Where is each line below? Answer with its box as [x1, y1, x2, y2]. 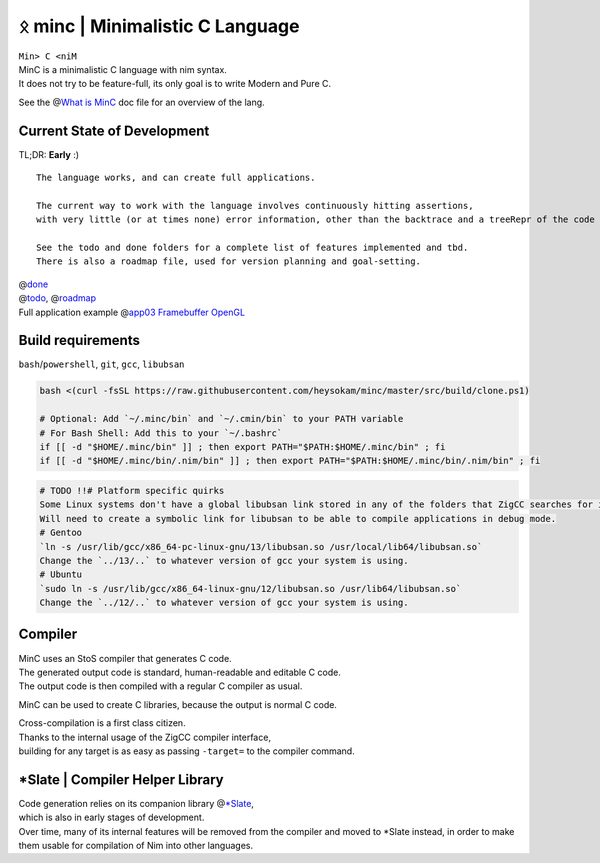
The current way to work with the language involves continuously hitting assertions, [36, 200, 474, 211]
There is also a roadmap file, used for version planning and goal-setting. [36, 256, 422, 267]
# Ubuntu [39, 569, 83, 580]
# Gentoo [39, 527, 83, 539]
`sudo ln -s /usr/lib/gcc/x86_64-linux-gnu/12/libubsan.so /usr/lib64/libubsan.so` [39, 583, 462, 594]
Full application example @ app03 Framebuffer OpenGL [18, 306, 245, 318]
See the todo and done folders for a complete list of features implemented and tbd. [36, 241, 469, 253]
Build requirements [18, 332, 140, 349]
